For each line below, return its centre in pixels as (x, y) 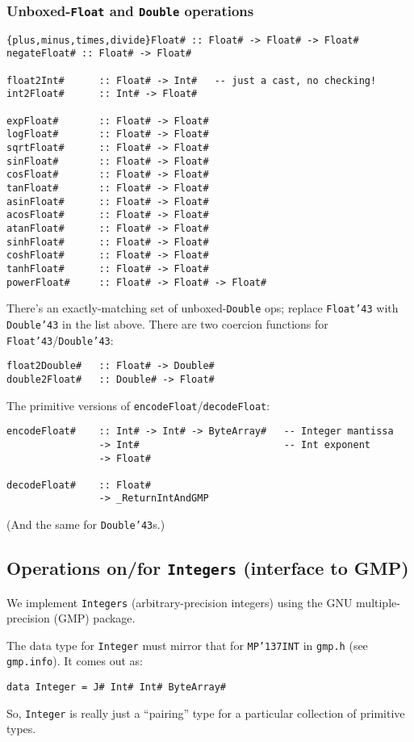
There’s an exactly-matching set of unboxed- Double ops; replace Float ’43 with (203, 308)
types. (21, 729)
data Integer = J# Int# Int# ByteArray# (117, 688)
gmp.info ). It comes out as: (75, 661)
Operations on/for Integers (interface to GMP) (208, 568)
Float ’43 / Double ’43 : (60, 340)
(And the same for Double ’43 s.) (86, 524)
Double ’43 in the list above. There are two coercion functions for (167, 323)
